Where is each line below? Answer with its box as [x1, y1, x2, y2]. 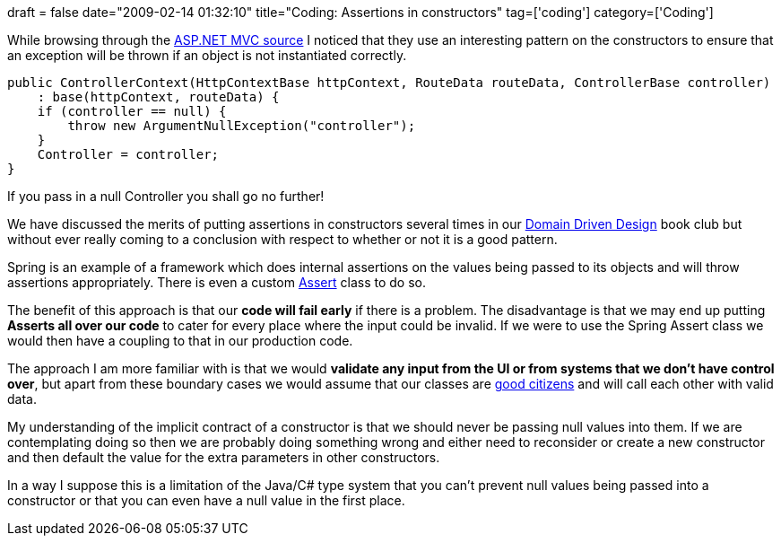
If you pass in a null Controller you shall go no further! [7, 188, 325, 204]
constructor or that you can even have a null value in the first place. [7, 493, 405, 508]
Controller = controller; [37, 147, 220, 162]
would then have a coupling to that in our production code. [7, 333, 353, 348]
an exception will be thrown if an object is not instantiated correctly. [7, 48, 407, 63]
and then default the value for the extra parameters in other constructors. [7, 450, 440, 465]
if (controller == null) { [37, 104, 227, 118]
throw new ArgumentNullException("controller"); [67, 118, 416, 133]
